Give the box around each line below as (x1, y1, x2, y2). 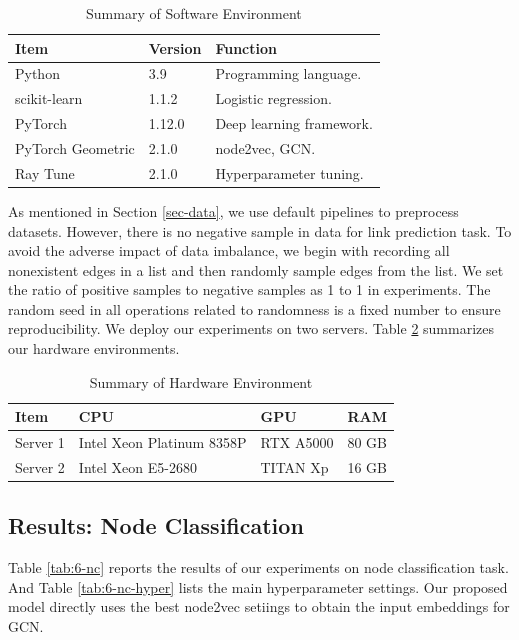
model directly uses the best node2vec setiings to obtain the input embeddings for (8, 596, 510, 617)
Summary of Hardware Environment (89, 371, 313, 392)
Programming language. (215, 63, 362, 84)
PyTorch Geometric (15, 137, 135, 158)
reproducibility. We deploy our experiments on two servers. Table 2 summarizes (8, 318, 494, 339)
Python (15, 63, 60, 84)
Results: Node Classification (8, 510, 304, 541)
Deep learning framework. (215, 113, 373, 134)
